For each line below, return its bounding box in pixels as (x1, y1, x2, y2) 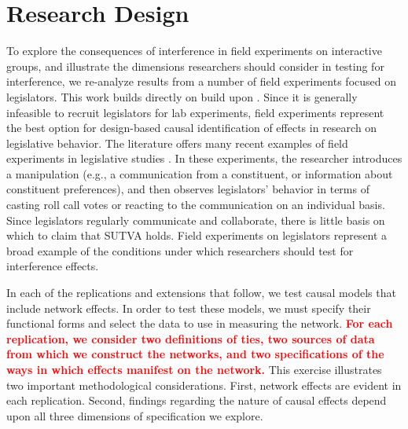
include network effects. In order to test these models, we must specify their (6, 299, 371, 316)
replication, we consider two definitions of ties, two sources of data (6, 330, 375, 346)
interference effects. (6, 258, 99, 274)
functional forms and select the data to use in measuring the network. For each (6, 315, 393, 332)
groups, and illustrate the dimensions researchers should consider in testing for (6, 57, 384, 74)
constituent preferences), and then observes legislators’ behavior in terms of (6, 181, 369, 197)
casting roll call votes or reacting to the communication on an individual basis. (6, 196, 385, 213)
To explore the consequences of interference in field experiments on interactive (6, 42, 382, 59)
